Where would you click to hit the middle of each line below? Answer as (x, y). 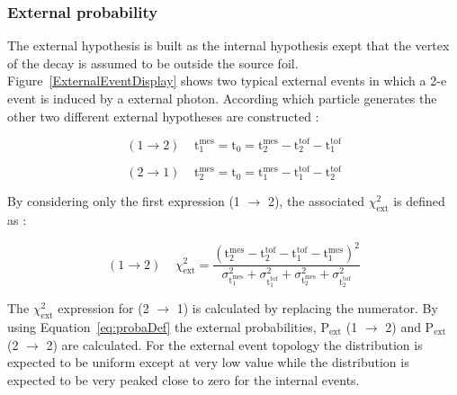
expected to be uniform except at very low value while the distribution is (208, 362)
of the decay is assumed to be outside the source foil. (153, 63)
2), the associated (316, 201)
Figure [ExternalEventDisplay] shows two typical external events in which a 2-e (227, 81)
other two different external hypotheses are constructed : (163, 116)
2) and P (410, 326)
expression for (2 (103, 308)
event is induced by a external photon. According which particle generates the (222, 98)
